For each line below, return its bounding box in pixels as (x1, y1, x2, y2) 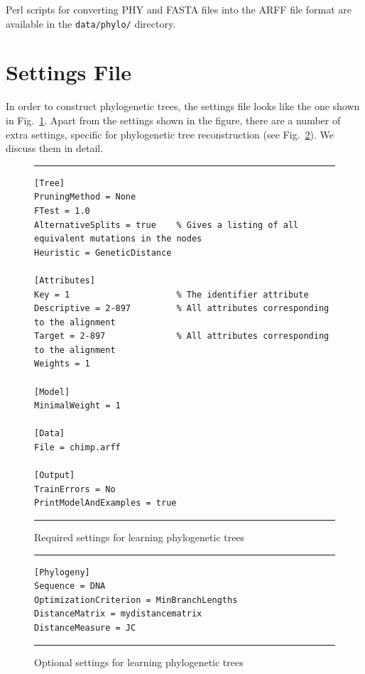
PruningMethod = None (34, 192, 136, 202)
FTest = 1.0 (34, 205, 90, 216)
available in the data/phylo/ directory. (6, 16, 176, 31)
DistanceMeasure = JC (34, 622, 136, 633)
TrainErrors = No (34, 484, 116, 494)
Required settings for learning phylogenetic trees (34, 530, 245, 544)
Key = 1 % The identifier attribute (34, 289, 309, 300)
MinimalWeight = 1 (34, 401, 121, 411)
